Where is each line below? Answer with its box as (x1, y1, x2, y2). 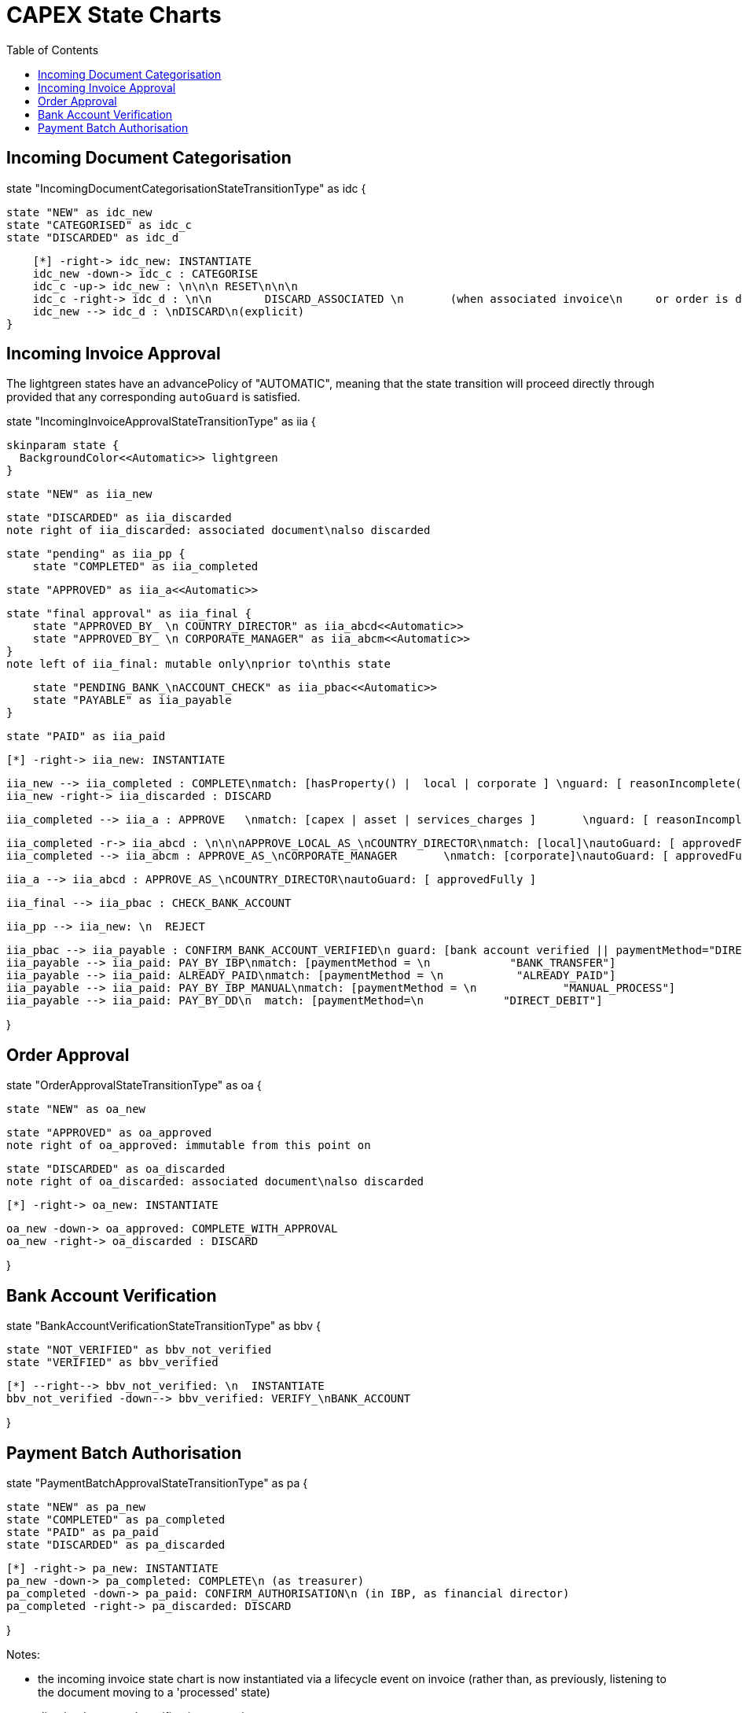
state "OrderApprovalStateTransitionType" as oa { (6, 1078, 262, 1092)
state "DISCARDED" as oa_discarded (6, 1162, 226, 1176)
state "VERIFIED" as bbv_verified (6, 1356, 219, 1369)
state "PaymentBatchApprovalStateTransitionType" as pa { (6, 1475, 308, 1490)
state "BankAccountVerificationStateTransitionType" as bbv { (6, 1319, 321, 1333)
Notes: (6, 1647, 40, 1661)
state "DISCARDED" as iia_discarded (6, 511, 232, 525)
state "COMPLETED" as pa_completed (6, 1512, 226, 1526)
